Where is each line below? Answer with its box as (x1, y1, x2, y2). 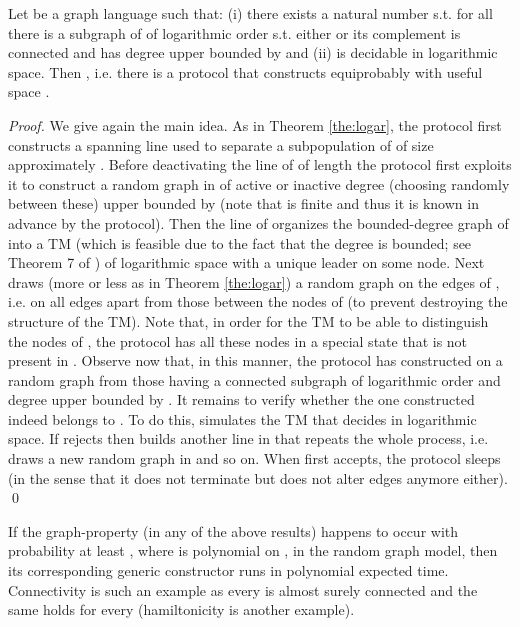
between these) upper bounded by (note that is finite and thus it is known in (8, 193, 479, 214)
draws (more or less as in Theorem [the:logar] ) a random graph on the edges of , (8, 271, 500, 292)
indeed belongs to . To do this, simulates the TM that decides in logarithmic (8, 408, 477, 429)
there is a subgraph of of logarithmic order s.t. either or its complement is (8, 22, 461, 43)
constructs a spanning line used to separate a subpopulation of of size (8, 134, 434, 155)
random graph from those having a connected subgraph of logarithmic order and (8, 369, 501, 390)
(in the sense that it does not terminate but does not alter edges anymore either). (8, 467, 508, 488)
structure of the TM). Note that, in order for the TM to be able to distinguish (8, 310, 489, 331)
